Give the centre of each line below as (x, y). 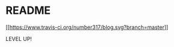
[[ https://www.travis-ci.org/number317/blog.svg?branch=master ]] (87, 27)
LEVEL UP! (19, 39)
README (28, 11)
